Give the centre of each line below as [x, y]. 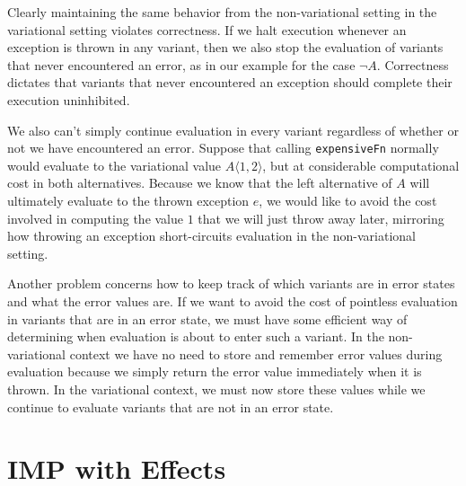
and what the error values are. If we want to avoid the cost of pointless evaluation [233, 300]
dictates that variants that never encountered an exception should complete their [230, 82]
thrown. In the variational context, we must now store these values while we [216, 389]
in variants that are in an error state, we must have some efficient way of [207, 318]
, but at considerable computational [361, 165]
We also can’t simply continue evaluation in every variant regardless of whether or [233, 130]
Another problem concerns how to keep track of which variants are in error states [231, 283]
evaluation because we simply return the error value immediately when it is [215, 371]
